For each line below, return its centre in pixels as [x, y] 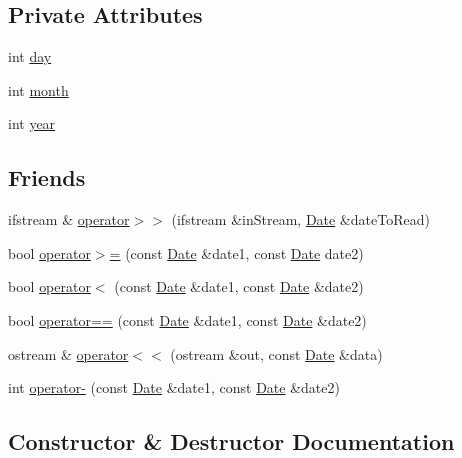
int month [38, 89]
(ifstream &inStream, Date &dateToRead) [300, 219]
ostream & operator [68, 353]
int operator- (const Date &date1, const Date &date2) [174, 387]
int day [30, 56]
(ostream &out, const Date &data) [276, 353]
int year [32, 123]
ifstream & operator [69, 219]
